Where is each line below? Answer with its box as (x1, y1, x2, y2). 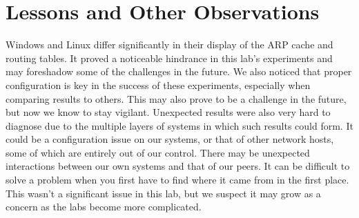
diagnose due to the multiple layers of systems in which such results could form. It (6, 118, 353, 132)
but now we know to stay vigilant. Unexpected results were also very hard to (6, 105, 331, 119)
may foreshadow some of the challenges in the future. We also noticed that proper (6, 64, 352, 79)
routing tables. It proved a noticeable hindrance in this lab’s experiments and (6, 50, 333, 65)
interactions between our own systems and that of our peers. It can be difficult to (6, 159, 350, 173)
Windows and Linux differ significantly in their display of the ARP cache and (6, 37, 333, 52)
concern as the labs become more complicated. (6, 199, 202, 214)
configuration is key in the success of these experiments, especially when (6, 77, 311, 92)
